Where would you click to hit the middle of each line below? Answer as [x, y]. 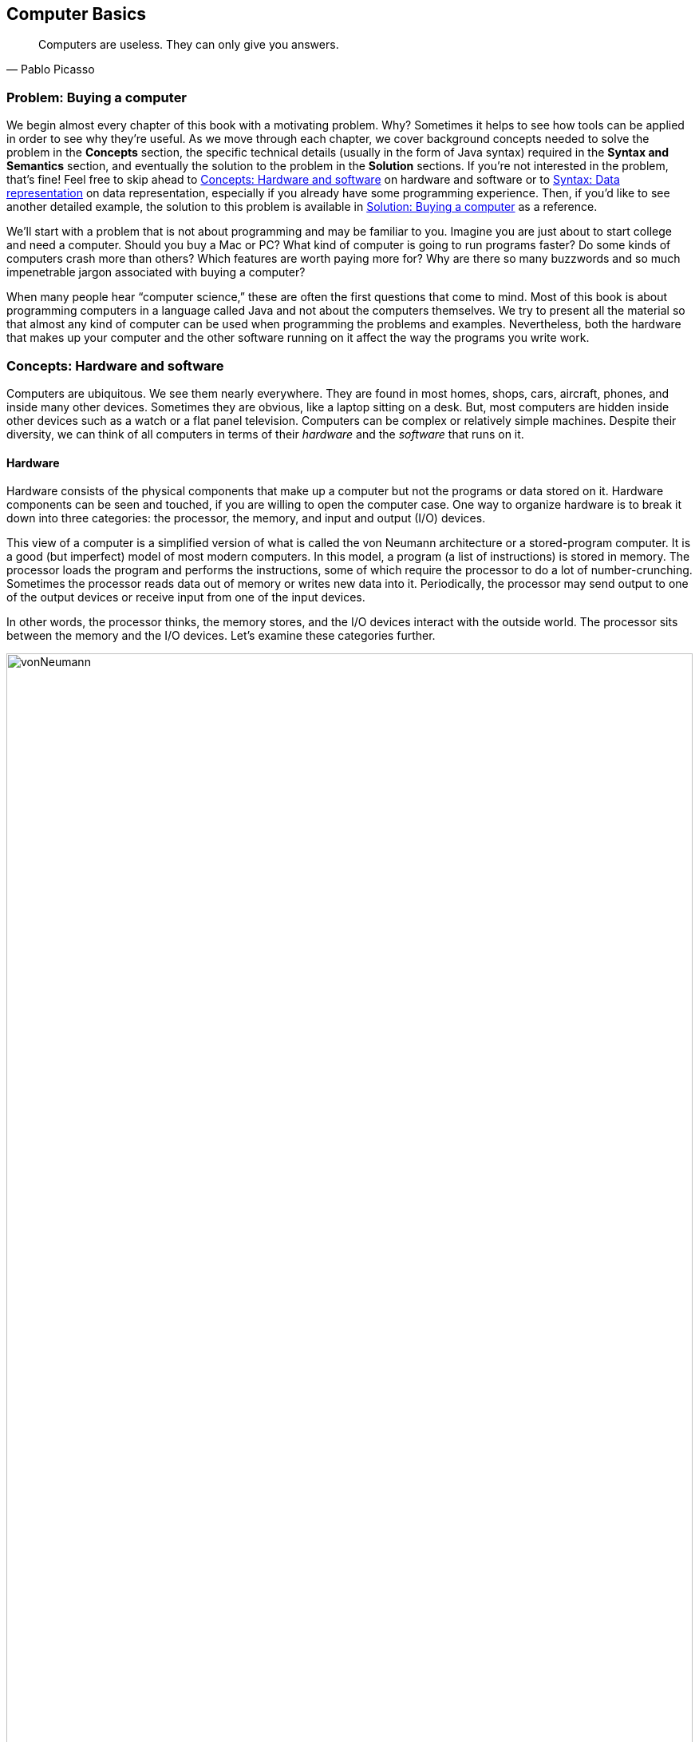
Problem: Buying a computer [97, 97]
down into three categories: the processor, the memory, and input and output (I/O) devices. [246, 518]
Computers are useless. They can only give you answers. [189, 45]
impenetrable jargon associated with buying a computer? [156, 272]
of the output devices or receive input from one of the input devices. [186, 597]
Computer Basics [77, 14]
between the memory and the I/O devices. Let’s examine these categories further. [221, 636]
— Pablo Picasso [51, 69]
